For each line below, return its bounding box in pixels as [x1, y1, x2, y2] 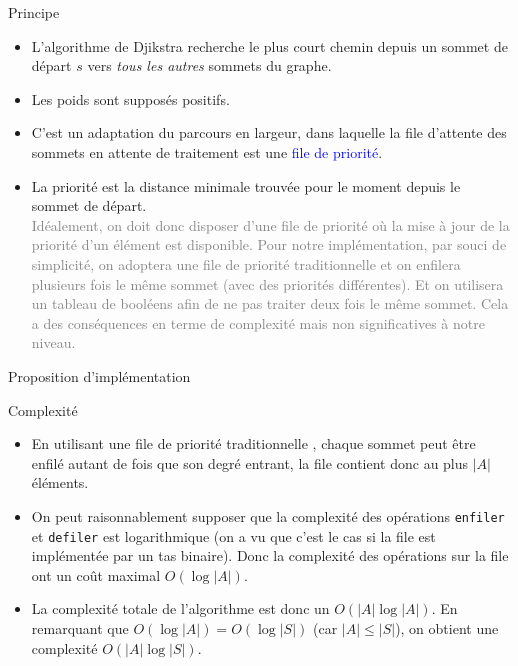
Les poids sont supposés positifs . [31, 88, 230, 109]
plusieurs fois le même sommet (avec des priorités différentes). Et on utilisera [31, 273, 504, 294]
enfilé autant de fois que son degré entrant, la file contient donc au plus [31, 452, 469, 473]
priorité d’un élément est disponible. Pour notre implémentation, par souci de [31, 234, 507, 255]
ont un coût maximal [31, 564, 161, 585]
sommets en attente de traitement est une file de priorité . [31, 141, 383, 162]
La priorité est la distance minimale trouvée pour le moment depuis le [31, 175, 461, 196]
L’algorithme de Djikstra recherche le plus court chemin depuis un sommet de [31, 35, 508, 56]
